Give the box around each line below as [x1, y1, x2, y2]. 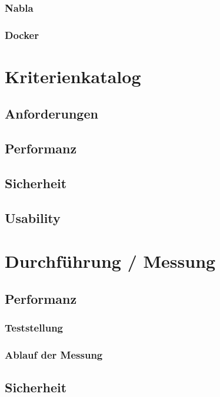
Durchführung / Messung [5, 249, 216, 273]
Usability [5, 208, 61, 227]
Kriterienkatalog [5, 64, 141, 88]
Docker [5, 27, 39, 42]
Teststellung [5, 320, 63, 335]
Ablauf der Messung [5, 347, 103, 362]
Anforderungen [5, 104, 98, 123]
